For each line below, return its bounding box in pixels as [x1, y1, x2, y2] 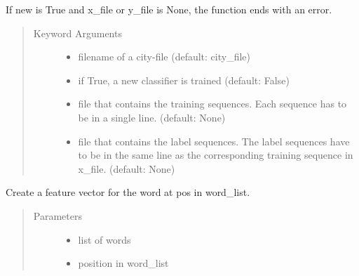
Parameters [33, 208, 82, 223]
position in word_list [78, 256, 169, 270]
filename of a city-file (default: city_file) [78, 49, 250, 64]
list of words [78, 232, 131, 247]
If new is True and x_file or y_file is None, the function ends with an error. [6, 2, 332, 16]
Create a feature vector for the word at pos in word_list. [6, 185, 250, 199]
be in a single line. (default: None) [78, 110, 226, 124]
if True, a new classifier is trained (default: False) [78, 72, 290, 87]
